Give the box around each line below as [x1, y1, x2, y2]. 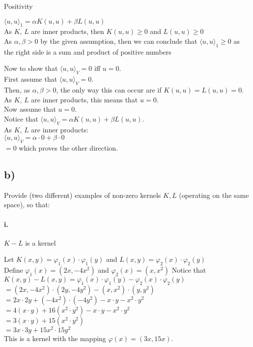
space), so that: [4, 199, 50, 210]
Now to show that [4, 63, 58, 73]
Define [4, 265, 23, 275]
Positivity [4, 1, 33, 11]
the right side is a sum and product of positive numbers [4, 46, 171, 57]
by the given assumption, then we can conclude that [40, 35, 197, 46]
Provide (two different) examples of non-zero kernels [4, 189, 161, 200]
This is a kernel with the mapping [4, 333, 106, 343]
